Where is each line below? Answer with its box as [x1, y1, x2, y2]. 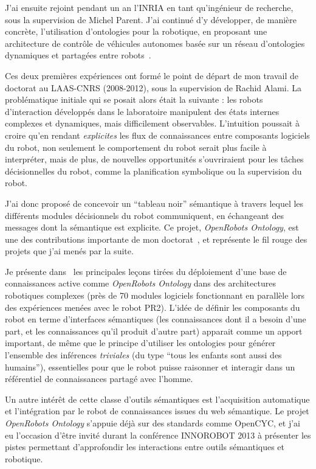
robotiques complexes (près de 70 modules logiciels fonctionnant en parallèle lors [5, 289, 304, 302]
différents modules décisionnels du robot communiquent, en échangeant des [5, 209, 284, 221]
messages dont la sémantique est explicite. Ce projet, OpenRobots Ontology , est [5, 221, 299, 234]
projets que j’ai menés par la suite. [5, 245, 134, 257]
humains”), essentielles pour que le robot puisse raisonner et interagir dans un [5, 360, 295, 373]
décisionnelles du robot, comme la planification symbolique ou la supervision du [5, 164, 302, 177]
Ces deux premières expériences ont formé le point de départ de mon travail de [5, 69, 299, 82]
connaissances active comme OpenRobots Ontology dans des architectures [5, 277, 276, 290]
